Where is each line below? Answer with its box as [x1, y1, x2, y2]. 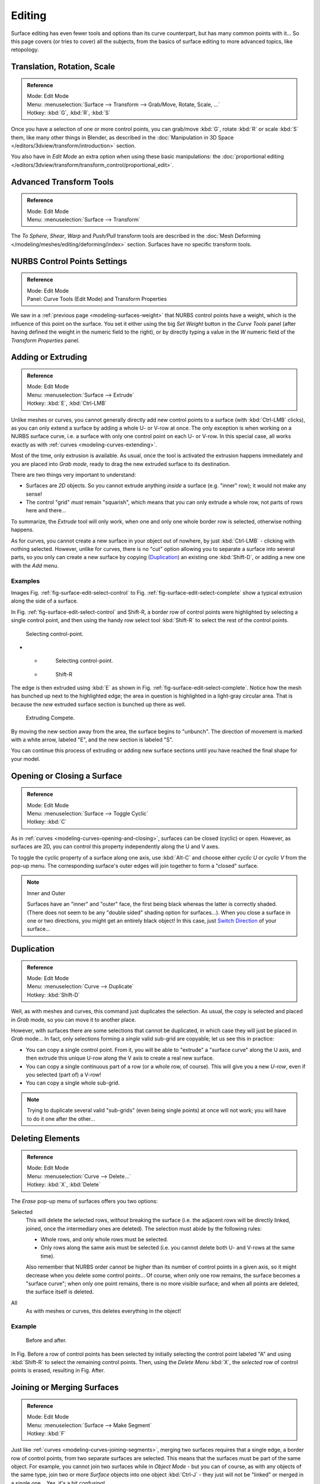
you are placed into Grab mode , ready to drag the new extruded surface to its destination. [11, 460, 231, 467]
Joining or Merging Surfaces [11, 1382, 119, 1393]
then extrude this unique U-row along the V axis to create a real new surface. [25, 1054, 215, 1062]
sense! [25, 490, 43, 497]
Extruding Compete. [25, 714, 75, 721]
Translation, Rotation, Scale [11, 62, 116, 72]
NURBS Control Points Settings [11, 256, 127, 267]
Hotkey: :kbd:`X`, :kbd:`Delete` [27, 1181, 101, 1188]
